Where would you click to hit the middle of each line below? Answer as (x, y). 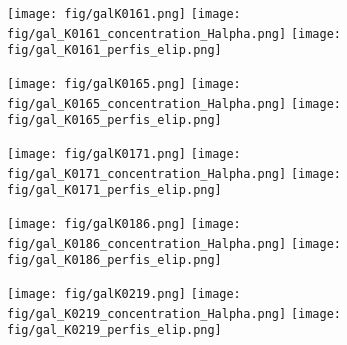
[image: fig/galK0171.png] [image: (124, 153)
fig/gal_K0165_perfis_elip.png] (114, 120)
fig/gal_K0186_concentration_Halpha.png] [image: (174, 243)
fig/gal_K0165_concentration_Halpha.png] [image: (174, 103)
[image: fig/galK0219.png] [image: (124, 293)
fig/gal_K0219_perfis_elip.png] (114, 330)
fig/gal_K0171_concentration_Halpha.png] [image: (174, 173)
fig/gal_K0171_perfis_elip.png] (114, 190)
